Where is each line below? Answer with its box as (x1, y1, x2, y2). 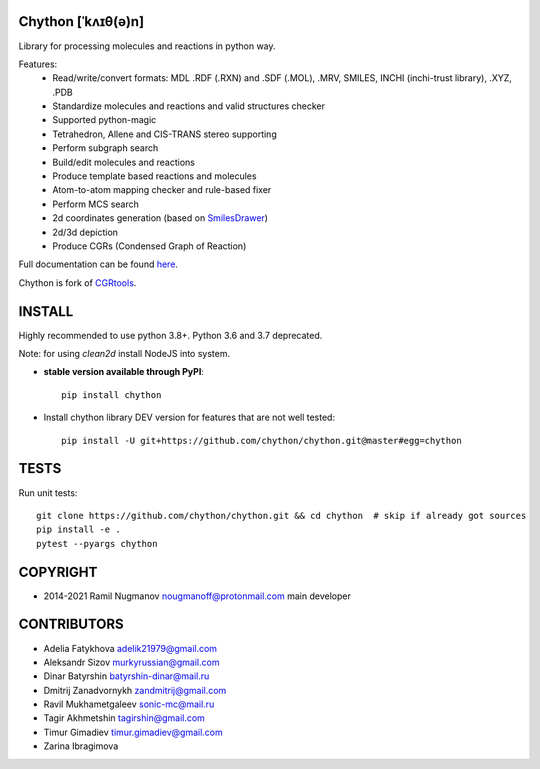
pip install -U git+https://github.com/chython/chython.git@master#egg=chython (61, 435, 462, 446)
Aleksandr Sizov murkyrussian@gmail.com (43, 656, 220, 668)
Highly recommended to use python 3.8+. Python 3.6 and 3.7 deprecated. (18, 329, 323, 341)
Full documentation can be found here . (18, 258, 179, 270)
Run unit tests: (18, 486, 78, 499)
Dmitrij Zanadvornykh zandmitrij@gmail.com (43, 684, 227, 696)
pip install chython (61, 389, 162, 400)
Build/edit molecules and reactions (52, 156, 195, 168)
